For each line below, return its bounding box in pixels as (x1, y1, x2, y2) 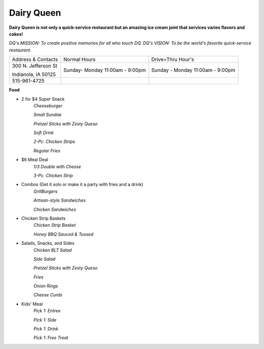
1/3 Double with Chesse (33, 163, 82, 169)
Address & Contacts (12, 56, 58, 63)
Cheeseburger (33, 103, 63, 109)
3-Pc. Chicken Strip (33, 173, 73, 179)
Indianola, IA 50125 (12, 71, 56, 78)
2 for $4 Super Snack (21, 96, 65, 102)
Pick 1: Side (33, 317, 57, 323)
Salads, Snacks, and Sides (21, 240, 75, 246)
